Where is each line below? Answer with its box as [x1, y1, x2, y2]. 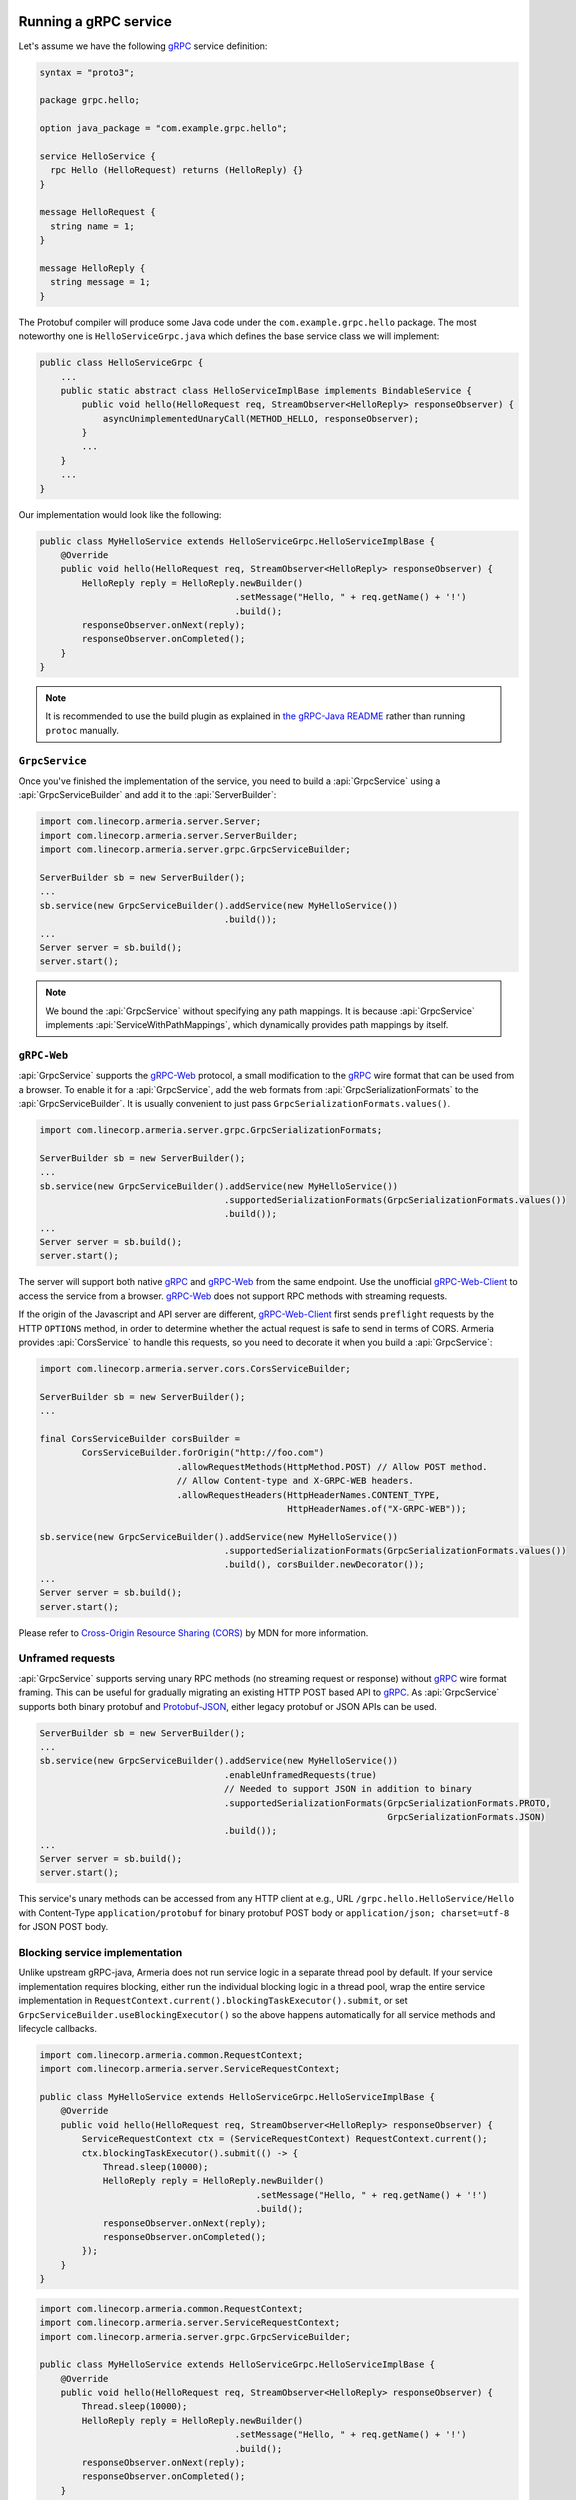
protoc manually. [45, 724, 120, 736]
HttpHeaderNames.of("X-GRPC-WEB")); [286, 1503, 467, 1514]
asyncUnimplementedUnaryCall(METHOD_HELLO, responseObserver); [102, 413, 420, 424]
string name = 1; [50, 220, 135, 232]
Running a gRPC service [18, 13, 172, 30]
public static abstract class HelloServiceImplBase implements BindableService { [60, 385, 472, 396]
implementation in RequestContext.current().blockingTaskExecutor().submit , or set [18, 1995, 409, 2007]
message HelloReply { [39, 262, 146, 274]
